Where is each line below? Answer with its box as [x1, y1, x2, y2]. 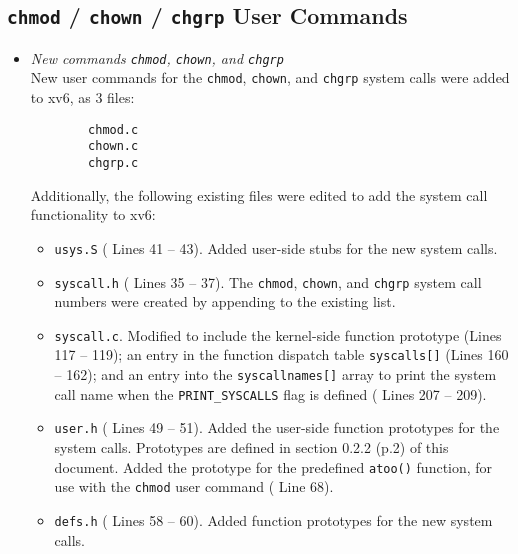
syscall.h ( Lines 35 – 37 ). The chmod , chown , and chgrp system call [54, 271, 482, 292]
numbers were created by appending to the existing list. [54, 291, 396, 312]
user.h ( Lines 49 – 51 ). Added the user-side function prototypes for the [54, 417, 500, 438]
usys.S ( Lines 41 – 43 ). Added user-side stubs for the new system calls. [54, 237, 498, 258]
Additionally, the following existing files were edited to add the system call [30, 184, 488, 205]
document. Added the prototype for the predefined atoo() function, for [54, 456, 493, 477]
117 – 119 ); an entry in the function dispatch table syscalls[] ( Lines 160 [54, 344, 509, 365]
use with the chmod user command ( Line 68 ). [54, 476, 334, 497]
